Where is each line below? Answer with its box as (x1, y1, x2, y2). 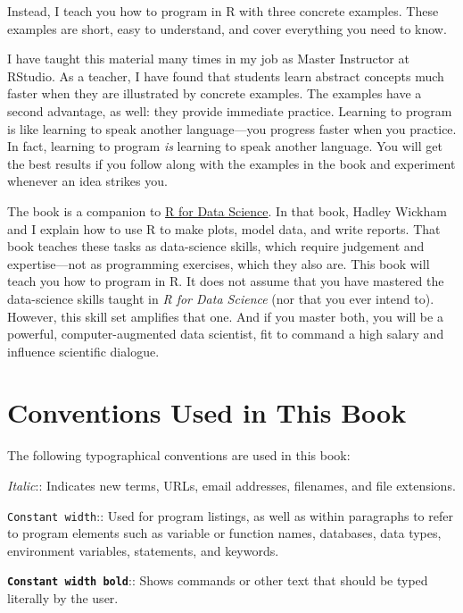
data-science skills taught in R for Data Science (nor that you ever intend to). (7, 289, 434, 307)
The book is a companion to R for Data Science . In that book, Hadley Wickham (7, 201, 447, 220)
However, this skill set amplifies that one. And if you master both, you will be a (7, 306, 443, 325)
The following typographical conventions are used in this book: (7, 446, 351, 465)
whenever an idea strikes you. (7, 172, 168, 190)
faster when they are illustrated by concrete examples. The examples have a (7, 84, 422, 103)
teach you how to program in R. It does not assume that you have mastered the (7, 272, 444, 290)
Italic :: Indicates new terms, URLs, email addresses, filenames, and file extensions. (7, 476, 456, 494)
